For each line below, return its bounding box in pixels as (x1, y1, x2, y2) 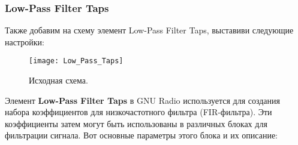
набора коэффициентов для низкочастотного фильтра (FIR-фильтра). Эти (5, 106, 272, 118)
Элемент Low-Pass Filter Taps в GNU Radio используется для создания (5, 94, 280, 106)
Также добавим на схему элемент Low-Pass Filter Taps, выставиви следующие (5, 24, 294, 36)
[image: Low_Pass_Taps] (29, 57, 124, 66)
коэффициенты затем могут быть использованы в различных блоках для (5, 117, 267, 129)
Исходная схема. (29, 74, 88, 87)
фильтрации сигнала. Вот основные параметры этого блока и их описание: (5, 129, 278, 141)
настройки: (5, 35, 44, 48)
